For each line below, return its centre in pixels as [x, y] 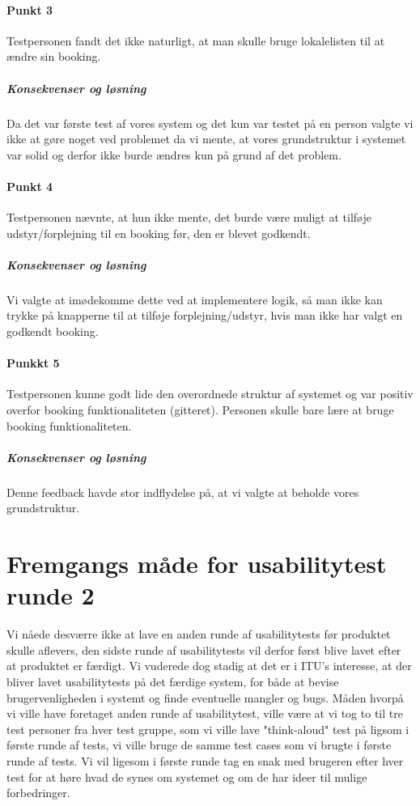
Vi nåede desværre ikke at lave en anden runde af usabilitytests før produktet [199, 634]
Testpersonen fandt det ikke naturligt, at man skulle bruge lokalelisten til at [196, 40]
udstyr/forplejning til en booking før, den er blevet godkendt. [159, 233]
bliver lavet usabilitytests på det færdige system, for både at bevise [173, 682]
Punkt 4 [30, 186]
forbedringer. [38, 793]
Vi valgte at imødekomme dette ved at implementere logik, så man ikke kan [195, 299]
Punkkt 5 [33, 363]
